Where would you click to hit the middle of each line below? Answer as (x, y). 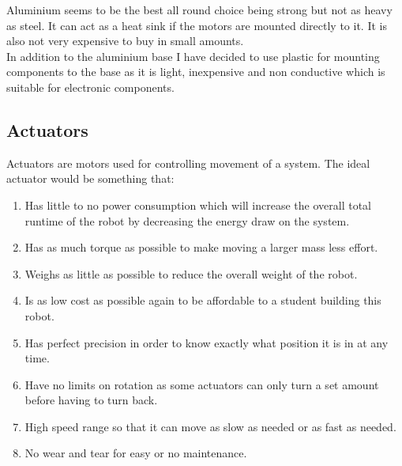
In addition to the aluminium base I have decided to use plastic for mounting (193, 56)
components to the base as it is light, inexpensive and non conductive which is (196, 72)
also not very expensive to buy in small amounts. (125, 41)
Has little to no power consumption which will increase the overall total (198, 205)
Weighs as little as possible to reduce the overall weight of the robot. (191, 273)
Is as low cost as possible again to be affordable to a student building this (203, 300)
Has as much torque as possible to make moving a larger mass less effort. (201, 247)
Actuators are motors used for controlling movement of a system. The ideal (188, 163)
